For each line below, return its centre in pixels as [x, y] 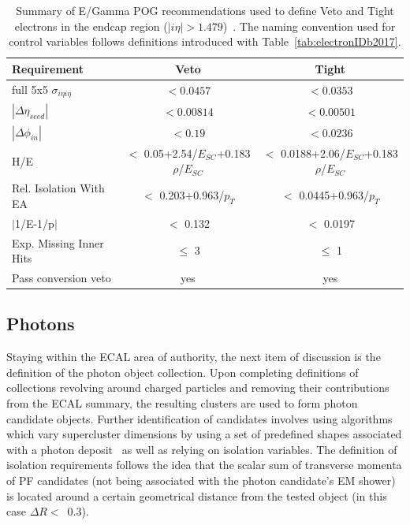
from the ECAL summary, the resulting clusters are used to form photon [182, 403]
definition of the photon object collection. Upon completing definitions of [183, 372]
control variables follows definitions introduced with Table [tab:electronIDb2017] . [205, 41]
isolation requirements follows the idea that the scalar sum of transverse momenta [204, 465]
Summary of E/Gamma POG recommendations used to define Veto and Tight [205, 10]
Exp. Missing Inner [58, 242]
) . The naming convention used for [309, 26]
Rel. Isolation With [58, 188]
